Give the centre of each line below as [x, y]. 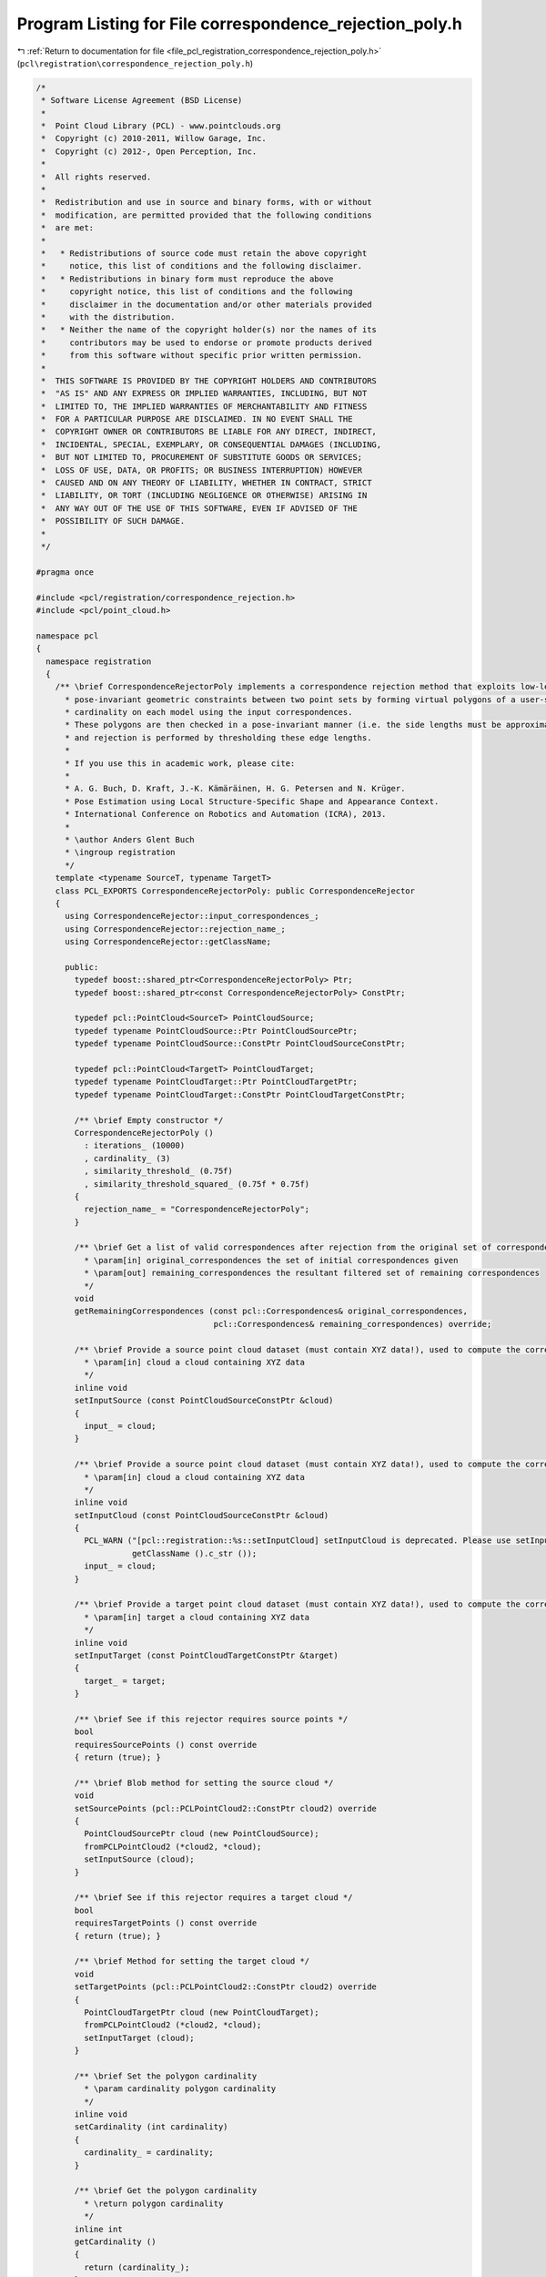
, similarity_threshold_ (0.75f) [158, 1171]
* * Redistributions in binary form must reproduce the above [187, 279]
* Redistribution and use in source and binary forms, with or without [207, 202]
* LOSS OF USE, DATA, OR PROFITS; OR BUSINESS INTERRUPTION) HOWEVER [202, 470]
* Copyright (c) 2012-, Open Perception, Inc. [149, 151]
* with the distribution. [109, 317]
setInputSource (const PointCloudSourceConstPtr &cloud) [204, 1401]
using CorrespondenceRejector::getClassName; [168, 942]
